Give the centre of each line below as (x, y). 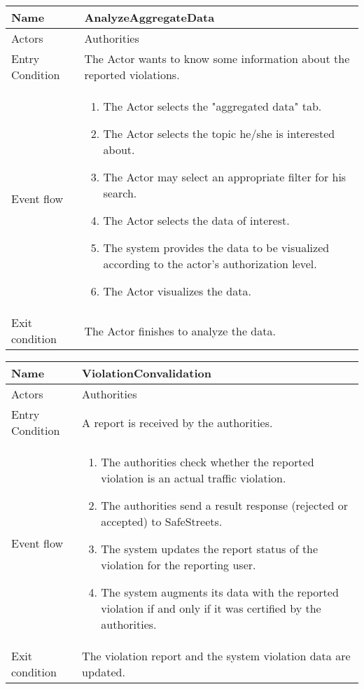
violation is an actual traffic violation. (194, 478)
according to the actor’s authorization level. (210, 264)
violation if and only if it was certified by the (211, 608)
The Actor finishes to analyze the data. (180, 330)
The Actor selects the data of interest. (196, 220)
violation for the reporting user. (178, 565)
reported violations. (132, 75)
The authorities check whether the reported (208, 462)
